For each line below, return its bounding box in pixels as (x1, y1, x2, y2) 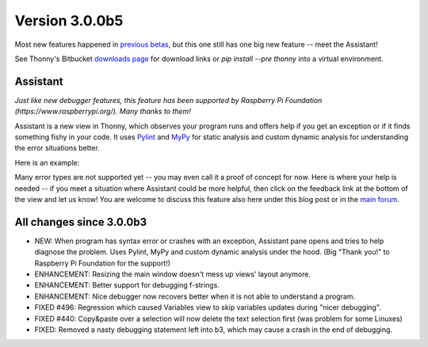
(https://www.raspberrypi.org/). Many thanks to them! (14, 107, 192, 116)
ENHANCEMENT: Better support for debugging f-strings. (34, 280, 220, 290)
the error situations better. (14, 143, 101, 153)
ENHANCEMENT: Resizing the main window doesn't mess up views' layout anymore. (34, 269, 311, 279)
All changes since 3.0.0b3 (14, 215, 147, 229)
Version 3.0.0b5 (14, 12, 124, 29)
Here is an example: (14, 158, 80, 167)
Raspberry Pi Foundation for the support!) (34, 258, 170, 268)
